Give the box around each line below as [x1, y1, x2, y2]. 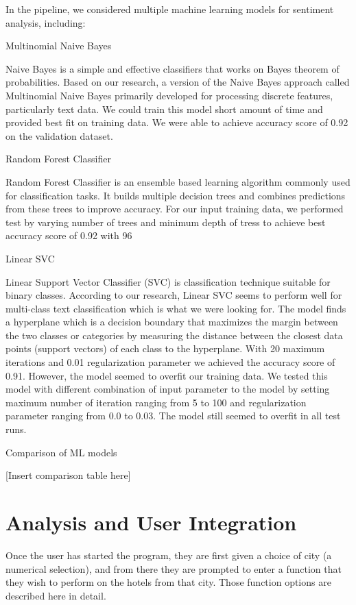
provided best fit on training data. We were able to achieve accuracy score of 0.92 [5, 115, 348, 129]
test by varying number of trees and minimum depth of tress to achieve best [5, 214, 326, 229]
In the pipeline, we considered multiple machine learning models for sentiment [5, 2, 334, 16]
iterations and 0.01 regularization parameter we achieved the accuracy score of [5, 355, 335, 369]
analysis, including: [5, 15, 86, 29]
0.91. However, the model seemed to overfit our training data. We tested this [5, 368, 328, 382]
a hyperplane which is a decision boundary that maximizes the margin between [5, 314, 338, 329]
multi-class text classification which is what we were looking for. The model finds [5, 301, 346, 315]
